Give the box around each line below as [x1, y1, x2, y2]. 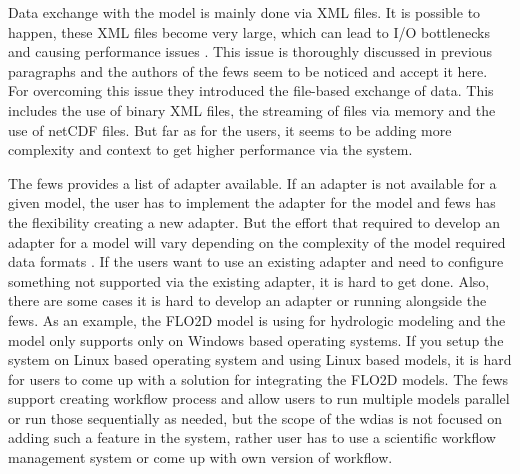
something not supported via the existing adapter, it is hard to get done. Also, [8, 270, 490, 291]
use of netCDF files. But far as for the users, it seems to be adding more [8, 119, 452, 140]
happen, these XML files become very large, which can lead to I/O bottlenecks [8, 21, 490, 42]
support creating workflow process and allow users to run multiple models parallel [8, 388, 510, 409]
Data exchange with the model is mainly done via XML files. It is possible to [8, 2, 481, 22]
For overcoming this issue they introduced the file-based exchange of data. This [8, 80, 494, 101]
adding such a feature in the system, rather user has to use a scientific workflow [8, 427, 496, 448]
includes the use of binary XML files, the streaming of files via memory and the [8, 99, 496, 120]
